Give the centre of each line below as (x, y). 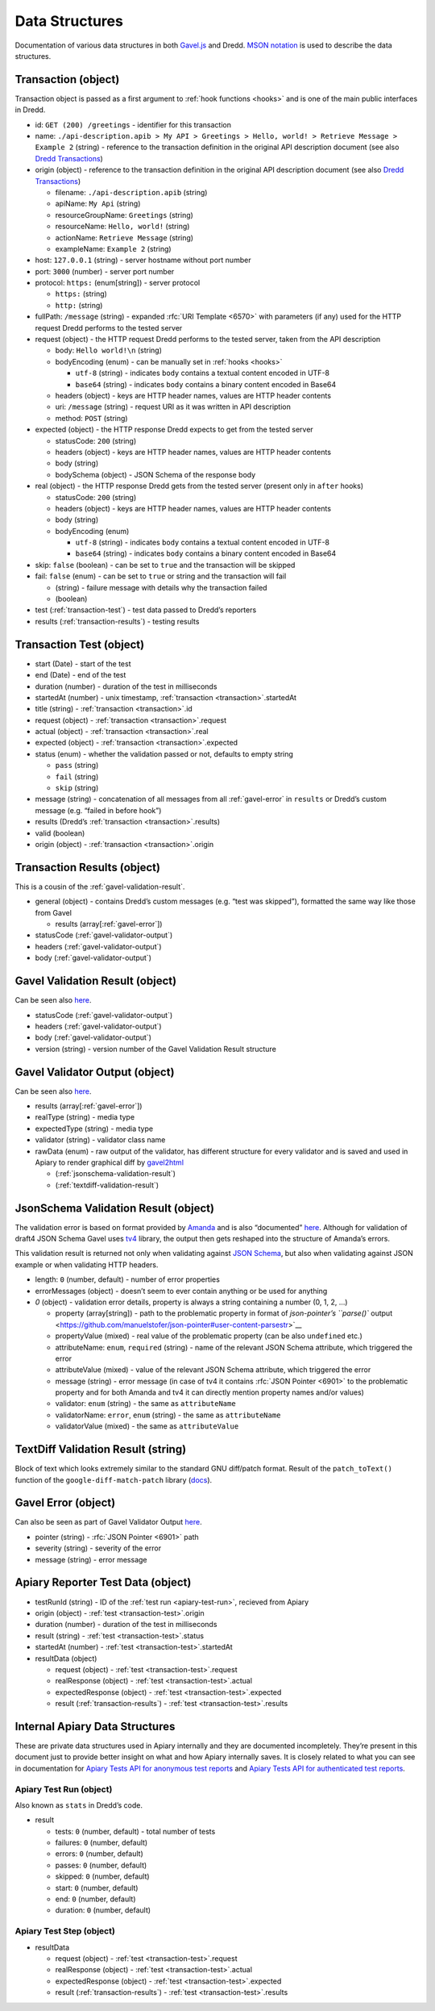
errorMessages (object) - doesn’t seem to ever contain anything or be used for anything (181, 1291)
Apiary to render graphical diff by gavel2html (110, 1162)
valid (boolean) (60, 833)
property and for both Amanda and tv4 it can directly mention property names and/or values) (209, 1392)
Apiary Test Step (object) (65, 1931)
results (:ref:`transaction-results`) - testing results (117, 621)
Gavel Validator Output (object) (95, 1072)
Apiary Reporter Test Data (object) (103, 1582)
